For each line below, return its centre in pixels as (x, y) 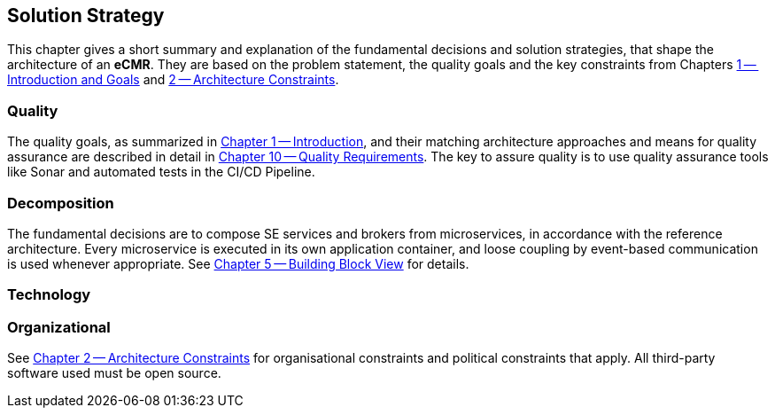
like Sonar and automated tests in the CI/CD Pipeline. (161, 172)
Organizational (59, 327)
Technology (49, 295)
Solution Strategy (86, 16)
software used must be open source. (114, 373)
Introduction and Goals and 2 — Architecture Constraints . (173, 80)
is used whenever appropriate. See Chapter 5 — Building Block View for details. (238, 263)
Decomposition (61, 203)
